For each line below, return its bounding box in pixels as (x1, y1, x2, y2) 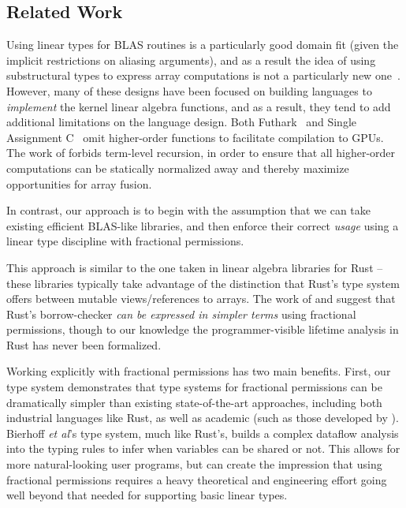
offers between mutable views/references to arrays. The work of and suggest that (6, 290, 396, 307)
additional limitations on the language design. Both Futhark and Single (6, 114, 357, 130)
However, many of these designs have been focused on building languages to (6, 82, 372, 99)
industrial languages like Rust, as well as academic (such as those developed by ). (6, 409, 399, 426)
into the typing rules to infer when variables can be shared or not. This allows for (6, 440, 400, 457)
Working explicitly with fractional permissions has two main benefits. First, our (6, 363, 391, 379)
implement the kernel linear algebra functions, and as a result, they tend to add (6, 98, 391, 114)
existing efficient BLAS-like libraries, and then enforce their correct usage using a (6, 217, 399, 233)
